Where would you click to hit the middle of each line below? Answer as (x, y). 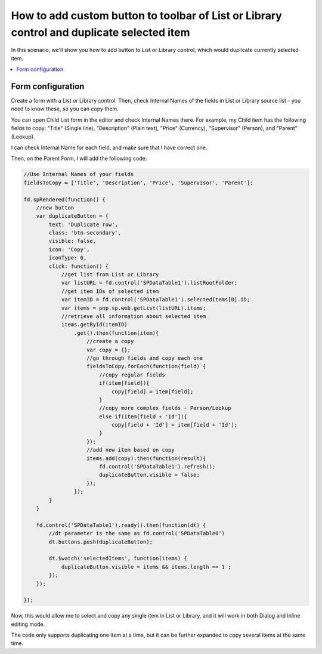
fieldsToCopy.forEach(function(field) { (146, 366)
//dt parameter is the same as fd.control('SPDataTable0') (137, 533)
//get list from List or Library (110, 275)
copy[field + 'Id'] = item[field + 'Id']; (174, 425)
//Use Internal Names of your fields (79, 174)
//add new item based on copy (131, 450)
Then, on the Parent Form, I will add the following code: (79, 159)
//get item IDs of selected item (110, 291)
